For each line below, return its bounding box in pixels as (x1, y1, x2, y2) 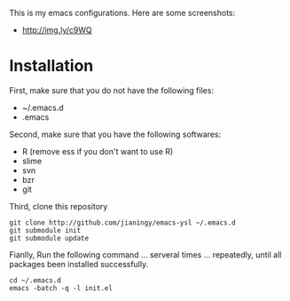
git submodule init (9, 226, 82, 234)
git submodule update (9, 234, 90, 242)
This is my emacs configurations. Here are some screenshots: (9, 8, 236, 18)
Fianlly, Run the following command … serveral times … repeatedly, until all (9, 249, 282, 260)
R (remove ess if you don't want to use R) (21, 146, 174, 156)
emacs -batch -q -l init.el (9, 283, 114, 292)
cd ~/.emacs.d (9, 275, 62, 285)
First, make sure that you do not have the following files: (9, 84, 215, 96)
